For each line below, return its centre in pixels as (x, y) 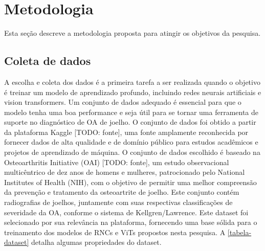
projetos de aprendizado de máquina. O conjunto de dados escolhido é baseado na (132, 152)
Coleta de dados (48, 61)
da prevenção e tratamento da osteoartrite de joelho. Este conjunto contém (122, 192)
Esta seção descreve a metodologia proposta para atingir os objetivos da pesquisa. (132, 33)
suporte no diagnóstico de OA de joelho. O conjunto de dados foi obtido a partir (130, 122)
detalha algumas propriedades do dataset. (96, 242)
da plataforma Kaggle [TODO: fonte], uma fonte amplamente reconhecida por (126, 132)
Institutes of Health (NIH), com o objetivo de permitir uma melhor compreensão (130, 182)
